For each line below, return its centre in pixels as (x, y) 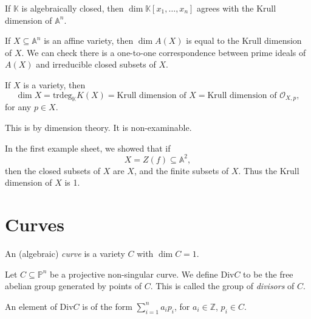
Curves (35, 224)
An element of (31, 306)
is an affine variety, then (89, 40)
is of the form (107, 306)
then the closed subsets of (53, 170)
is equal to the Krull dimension (244, 40)
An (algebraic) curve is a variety (65, 253)
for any (18, 107)
